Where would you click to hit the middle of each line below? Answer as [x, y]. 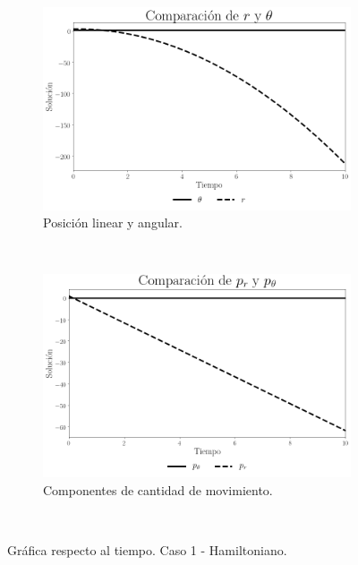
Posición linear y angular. [113, 223]
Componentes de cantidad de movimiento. [158, 489]
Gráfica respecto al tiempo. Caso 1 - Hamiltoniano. [147, 549]
